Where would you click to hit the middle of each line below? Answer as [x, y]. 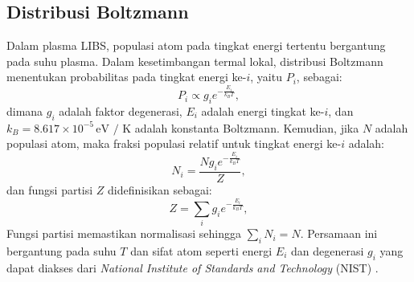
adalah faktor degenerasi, [121, 110]
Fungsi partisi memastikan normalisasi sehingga [124, 233]
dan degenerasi [328, 250]
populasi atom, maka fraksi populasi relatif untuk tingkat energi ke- [174, 143]
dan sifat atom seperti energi [201, 250]
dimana [25, 110]
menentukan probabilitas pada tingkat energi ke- [127, 77]
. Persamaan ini [339, 233]
